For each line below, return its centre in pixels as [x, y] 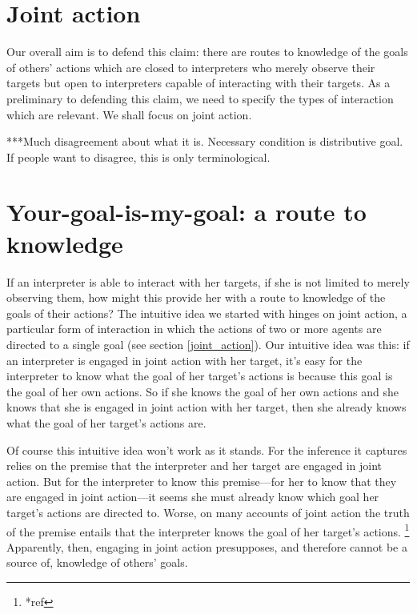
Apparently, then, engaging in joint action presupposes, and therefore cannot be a [207, 546]
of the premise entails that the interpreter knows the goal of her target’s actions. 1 [208, 530]
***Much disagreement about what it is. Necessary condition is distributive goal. [205, 141]
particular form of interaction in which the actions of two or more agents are [194, 329]
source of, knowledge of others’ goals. [97, 562]
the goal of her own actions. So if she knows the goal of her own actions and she [203, 391]
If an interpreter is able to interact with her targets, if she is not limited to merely [208, 281]
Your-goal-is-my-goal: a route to [186, 212]
